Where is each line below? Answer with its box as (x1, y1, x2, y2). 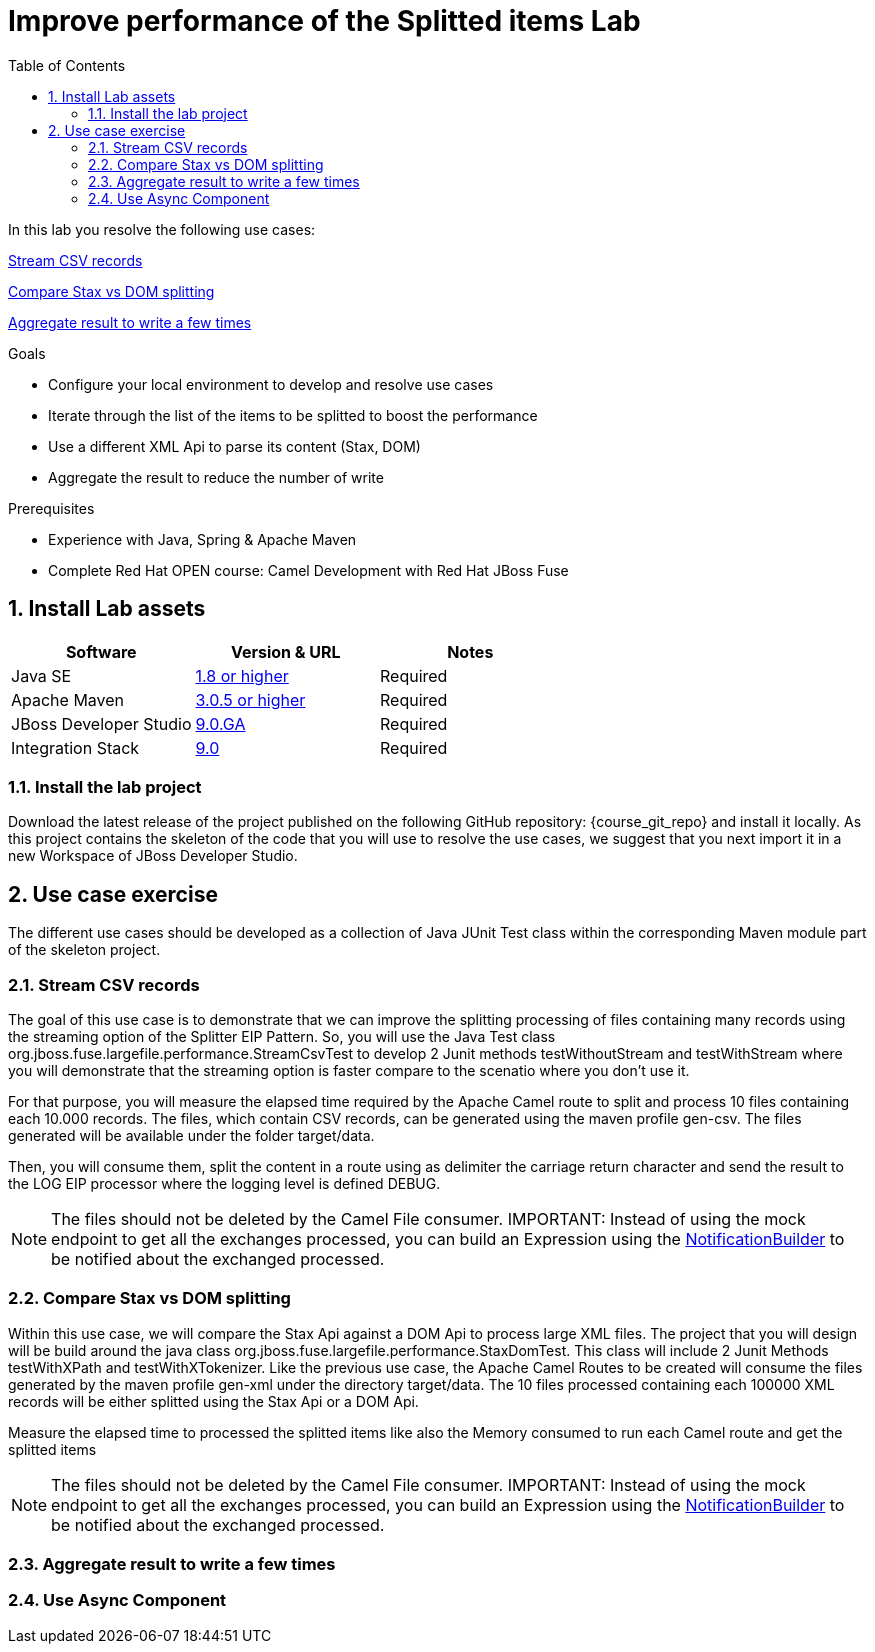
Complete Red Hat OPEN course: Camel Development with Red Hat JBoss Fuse (48, 561, 569, 579)
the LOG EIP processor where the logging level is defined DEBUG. (8, 1174, 441, 1192)
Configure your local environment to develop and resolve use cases (48, 375, 494, 393)
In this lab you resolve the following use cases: (8, 220, 316, 238)
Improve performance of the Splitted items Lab (8, 4, 641, 38)
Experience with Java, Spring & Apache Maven (48, 530, 357, 548)
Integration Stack (11, 737, 140, 758)
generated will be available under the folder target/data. (8, 1126, 375, 1144)
